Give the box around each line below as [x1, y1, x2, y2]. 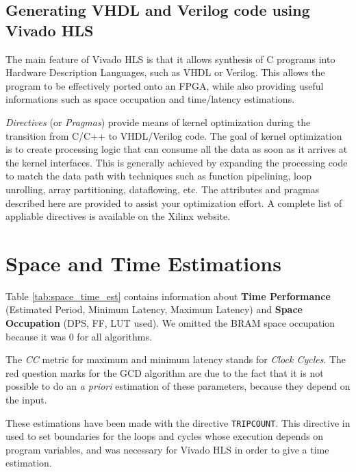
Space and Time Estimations [5, 249, 281, 277]
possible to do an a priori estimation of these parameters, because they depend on [5, 379, 351, 393]
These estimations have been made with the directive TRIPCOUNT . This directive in [5, 415, 351, 430]
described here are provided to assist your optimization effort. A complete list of [5, 195, 342, 210]
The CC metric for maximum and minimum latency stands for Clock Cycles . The [5, 352, 346, 367]
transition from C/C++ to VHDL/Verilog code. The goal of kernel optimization [5, 128, 342, 142]
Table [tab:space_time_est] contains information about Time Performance [5, 288, 331, 303]
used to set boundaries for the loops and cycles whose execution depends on [5, 429, 324, 443]
